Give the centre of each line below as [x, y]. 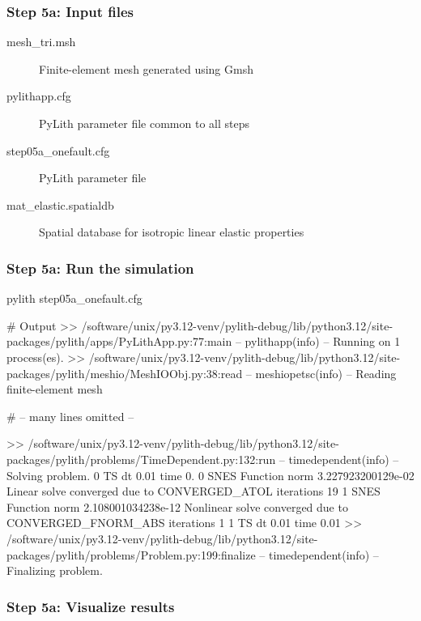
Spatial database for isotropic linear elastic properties [172, 232]
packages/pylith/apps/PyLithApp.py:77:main [119, 341]
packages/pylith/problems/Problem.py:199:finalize [131, 554]
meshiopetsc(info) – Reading [326, 373]
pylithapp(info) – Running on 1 [323, 341]
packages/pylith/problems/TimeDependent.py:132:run [141, 459]
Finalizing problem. [55, 570]
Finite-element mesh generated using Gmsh [146, 68]
